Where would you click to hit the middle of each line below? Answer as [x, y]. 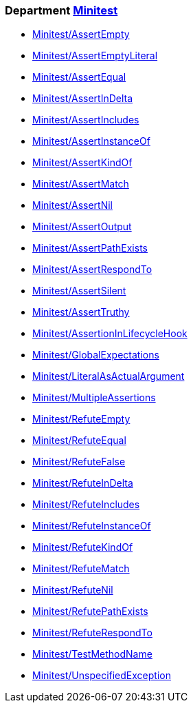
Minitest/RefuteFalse [79, 462]
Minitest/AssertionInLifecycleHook [110, 334]
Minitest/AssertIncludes [86, 120]
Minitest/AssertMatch [81, 184]
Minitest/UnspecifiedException [102, 676]
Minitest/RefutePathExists [90, 611]
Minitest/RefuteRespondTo [92, 633]
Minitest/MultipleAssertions [94, 398]
